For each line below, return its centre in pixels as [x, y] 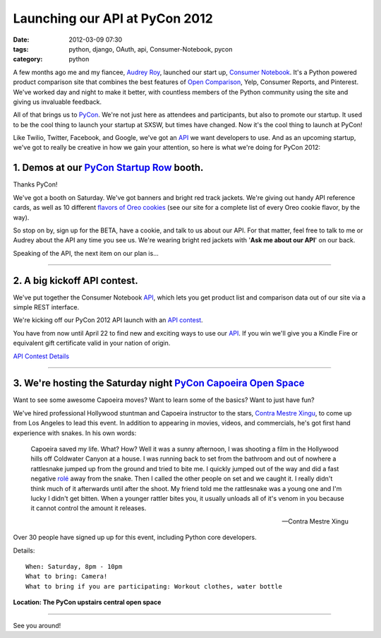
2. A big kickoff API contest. [75, 280]
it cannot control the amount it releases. [89, 508]
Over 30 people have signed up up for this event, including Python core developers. [135, 538]
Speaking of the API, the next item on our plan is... [86, 253]
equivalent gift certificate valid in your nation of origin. [92, 343]
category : [28, 59]
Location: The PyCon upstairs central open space [87, 602]
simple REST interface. [46, 307]
